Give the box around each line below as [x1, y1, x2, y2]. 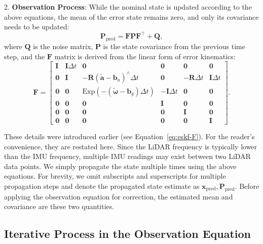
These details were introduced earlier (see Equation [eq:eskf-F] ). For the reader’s [4, 131, 255, 141]
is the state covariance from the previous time [103, 41, 245, 52]
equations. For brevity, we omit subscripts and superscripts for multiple [4, 171, 226, 181]
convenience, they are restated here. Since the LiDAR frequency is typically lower [4, 141, 257, 151]
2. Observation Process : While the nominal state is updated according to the [4, 2, 252, 12]
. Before [235, 180, 259, 191]
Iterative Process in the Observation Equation [4, 226, 251, 241]
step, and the [4, 51, 45, 61]
